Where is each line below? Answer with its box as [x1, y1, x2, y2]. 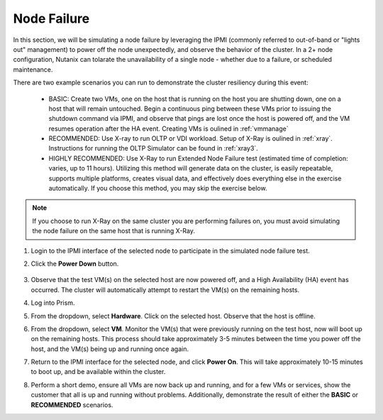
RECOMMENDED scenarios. [30, 400, 113, 409]
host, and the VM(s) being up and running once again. [30, 345, 189, 353]
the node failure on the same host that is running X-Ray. [32, 227, 195, 235]
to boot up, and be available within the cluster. [30, 367, 166, 376]
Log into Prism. [30, 298, 75, 307]
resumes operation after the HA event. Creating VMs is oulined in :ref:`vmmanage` [48, 124, 289, 133]
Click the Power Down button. [30, 259, 119, 268]
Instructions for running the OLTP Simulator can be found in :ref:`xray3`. [48, 144, 258, 153]
